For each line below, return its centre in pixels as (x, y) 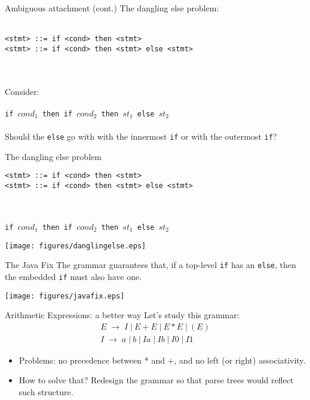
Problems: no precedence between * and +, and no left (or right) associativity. (162, 360)
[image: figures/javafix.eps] (65, 296)
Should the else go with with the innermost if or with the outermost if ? (141, 136)
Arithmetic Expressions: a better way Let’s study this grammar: (122, 315)
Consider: (22, 91)
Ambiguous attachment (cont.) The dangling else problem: (112, 8)
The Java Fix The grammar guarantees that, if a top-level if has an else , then (151, 265)
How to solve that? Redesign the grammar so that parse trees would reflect (156, 380)
